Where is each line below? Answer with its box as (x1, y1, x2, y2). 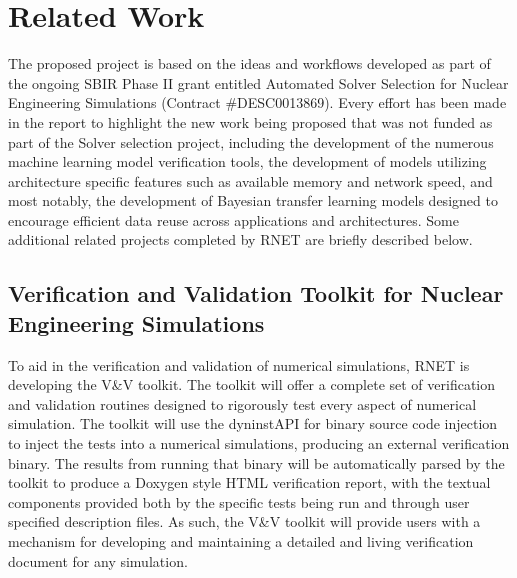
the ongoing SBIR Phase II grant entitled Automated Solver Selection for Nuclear (8, 72, 509, 93)
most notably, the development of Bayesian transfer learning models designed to (8, 190, 498, 211)
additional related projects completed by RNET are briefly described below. (8, 229, 473, 250)
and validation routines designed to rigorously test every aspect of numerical (8, 393, 477, 414)
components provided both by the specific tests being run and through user (8, 491, 470, 512)
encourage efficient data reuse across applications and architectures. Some (8, 209, 459, 230)
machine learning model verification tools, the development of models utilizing (8, 151, 487, 172)
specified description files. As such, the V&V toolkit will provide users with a (8, 511, 481, 532)
